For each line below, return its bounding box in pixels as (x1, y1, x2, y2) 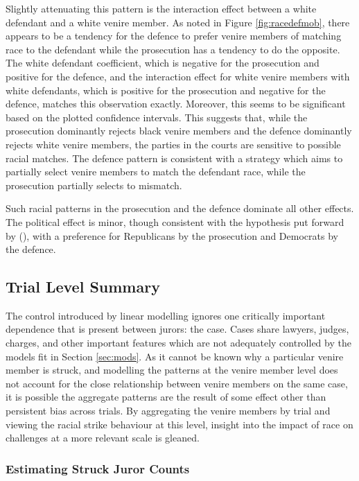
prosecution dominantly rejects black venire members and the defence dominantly (6, 123, 352, 138)
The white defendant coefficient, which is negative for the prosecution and (6, 55, 319, 70)
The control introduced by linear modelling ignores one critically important (6, 308, 326, 322)
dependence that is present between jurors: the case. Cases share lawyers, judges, (6, 322, 349, 336)
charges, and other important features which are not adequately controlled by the (6, 335, 351, 350)
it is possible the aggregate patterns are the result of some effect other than (6, 390, 326, 404)
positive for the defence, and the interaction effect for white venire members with (6, 69, 350, 83)
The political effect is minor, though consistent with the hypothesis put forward (6, 214, 344, 229)
